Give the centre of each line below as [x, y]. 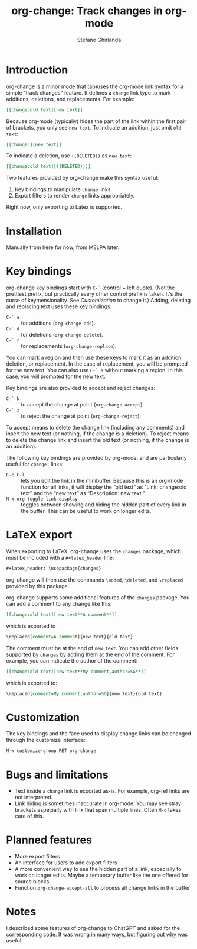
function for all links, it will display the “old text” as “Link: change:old [104, 487]
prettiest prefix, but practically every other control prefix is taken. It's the [94, 294]
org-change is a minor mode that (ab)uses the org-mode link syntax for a [95, 86]
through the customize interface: [46, 740]
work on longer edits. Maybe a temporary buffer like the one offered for [101, 875]
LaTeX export [39, 535]
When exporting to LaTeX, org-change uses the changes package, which [93, 551]
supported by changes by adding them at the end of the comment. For [91, 654]
